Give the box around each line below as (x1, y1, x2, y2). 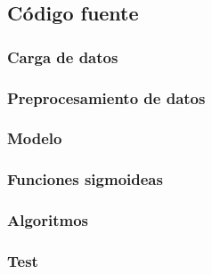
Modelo (7, 127, 62, 149)
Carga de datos (7, 45, 118, 68)
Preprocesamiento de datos (7, 86, 206, 109)
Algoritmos (7, 209, 89, 231)
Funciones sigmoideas (7, 168, 163, 190)
